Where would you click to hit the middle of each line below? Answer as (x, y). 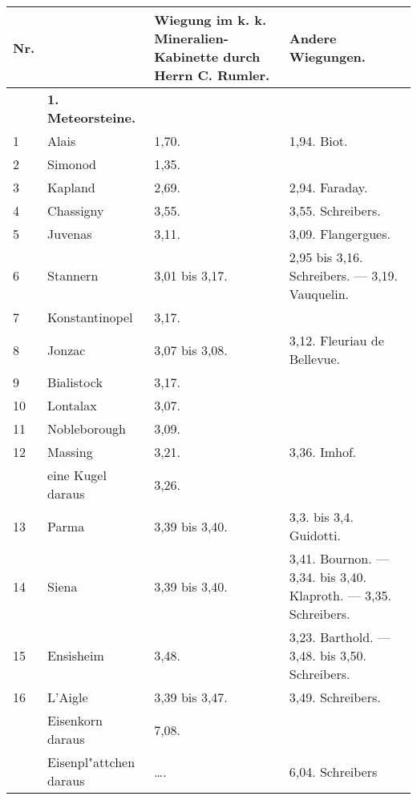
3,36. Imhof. (323, 452)
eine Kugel (77, 475)
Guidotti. (315, 535)
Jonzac (67, 349)
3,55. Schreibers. (335, 211)
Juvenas (70, 234)
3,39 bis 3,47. (191, 697)
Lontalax (72, 406)
